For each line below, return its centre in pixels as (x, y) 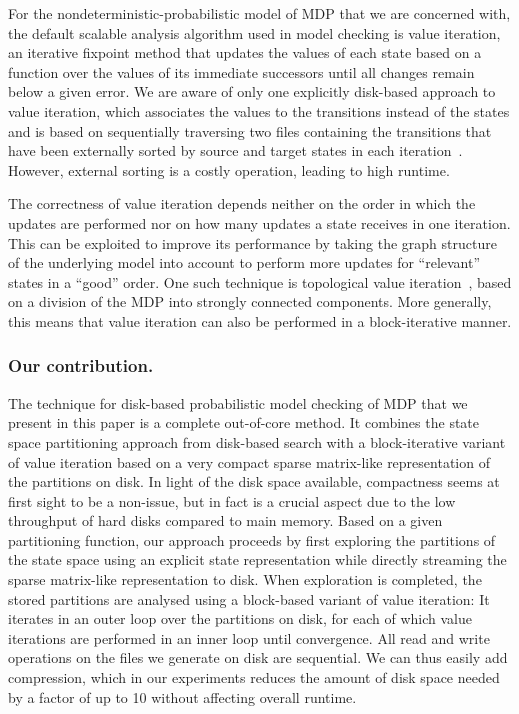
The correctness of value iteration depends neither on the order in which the (242, 203)
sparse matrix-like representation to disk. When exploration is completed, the (245, 579)
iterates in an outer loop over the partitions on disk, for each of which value (240, 618)
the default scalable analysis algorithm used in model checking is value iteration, (254, 32)
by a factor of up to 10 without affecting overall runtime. (182, 696)
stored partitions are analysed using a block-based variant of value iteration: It (249, 598)
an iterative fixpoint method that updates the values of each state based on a (245, 52)
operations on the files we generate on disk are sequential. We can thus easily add (258, 657)
